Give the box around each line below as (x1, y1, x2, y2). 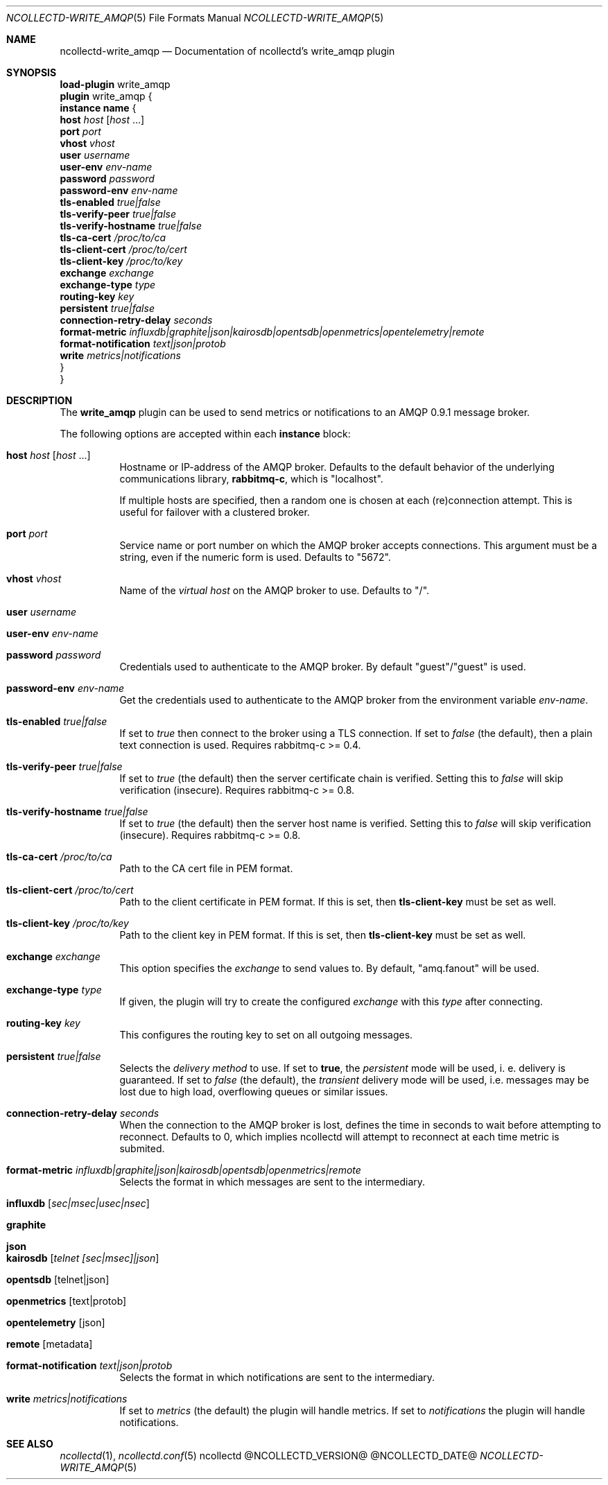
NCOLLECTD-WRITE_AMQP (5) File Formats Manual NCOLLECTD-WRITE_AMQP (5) (6, 12, 384, 24)
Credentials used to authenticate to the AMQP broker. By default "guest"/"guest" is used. (119, 661, 526, 672)
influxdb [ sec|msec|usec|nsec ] (6, 1197, 150, 1209)
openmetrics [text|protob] (6, 1295, 127, 1307)
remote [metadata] (6, 1338, 93, 1350)
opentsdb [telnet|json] (6, 1274, 110, 1285)
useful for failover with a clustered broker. (119, 506, 310, 518)
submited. (119, 1143, 165, 1154)
